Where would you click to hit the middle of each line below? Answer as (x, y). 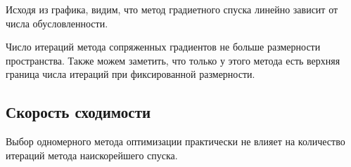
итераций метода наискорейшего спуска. (92, 155)
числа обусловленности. (57, 23)
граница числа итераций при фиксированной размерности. (130, 74)
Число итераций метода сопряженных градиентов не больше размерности (163, 47)
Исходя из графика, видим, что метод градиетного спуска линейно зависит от (172, 9)
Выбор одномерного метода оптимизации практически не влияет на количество (175, 141)
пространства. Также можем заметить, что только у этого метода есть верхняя (173, 60)
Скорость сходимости (78, 112)
